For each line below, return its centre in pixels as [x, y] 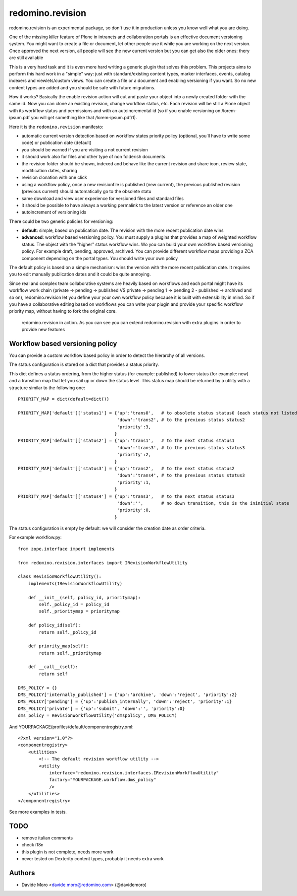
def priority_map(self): [58, 646]
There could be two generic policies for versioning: [61, 221]
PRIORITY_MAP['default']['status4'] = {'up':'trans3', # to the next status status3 [126, 496]
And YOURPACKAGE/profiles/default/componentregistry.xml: [71, 727]
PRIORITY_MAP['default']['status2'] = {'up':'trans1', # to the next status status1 [126, 441]
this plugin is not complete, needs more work [68, 852]
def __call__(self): [53, 667]
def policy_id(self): [54, 625]
